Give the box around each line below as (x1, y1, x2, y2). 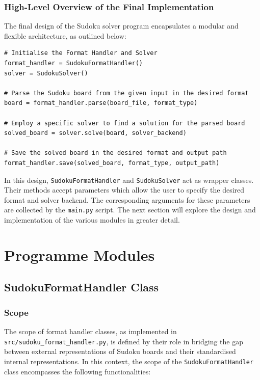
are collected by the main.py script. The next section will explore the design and (4, 204, 256, 215)
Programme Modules (4, 244, 155, 265)
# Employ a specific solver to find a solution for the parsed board (4, 119, 245, 127)
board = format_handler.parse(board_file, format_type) (4, 99, 198, 107)
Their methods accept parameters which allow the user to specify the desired (4, 184, 245, 195)
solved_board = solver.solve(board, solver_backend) (4, 129, 187, 137)
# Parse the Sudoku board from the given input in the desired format (4, 89, 249, 97)
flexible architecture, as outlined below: (4, 30, 126, 41)
